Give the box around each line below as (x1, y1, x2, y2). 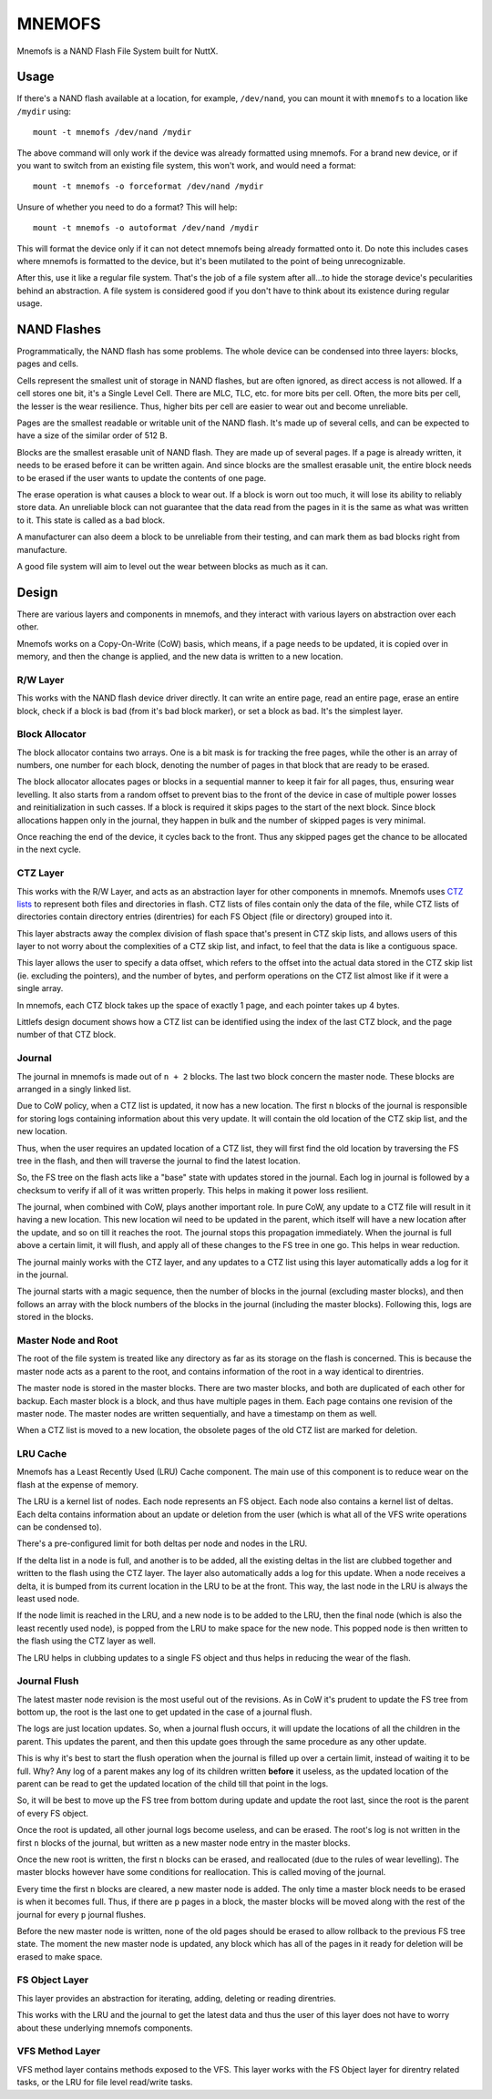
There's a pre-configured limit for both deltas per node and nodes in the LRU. (16, 1538, 308, 1549)
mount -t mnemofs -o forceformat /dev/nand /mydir (33, 181, 264, 191)
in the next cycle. (16, 844, 82, 855)
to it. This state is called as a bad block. (16, 515, 166, 526)
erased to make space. (16, 1951, 103, 1962)
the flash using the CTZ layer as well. (16, 1635, 157, 1646)
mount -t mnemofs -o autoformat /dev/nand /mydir (33, 223, 260, 233)
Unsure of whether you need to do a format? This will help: (16, 201, 238, 212)
